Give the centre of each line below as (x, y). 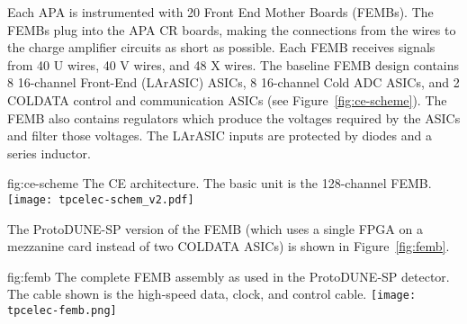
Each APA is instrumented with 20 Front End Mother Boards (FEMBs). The (220, 12)
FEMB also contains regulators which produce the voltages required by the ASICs (234, 117)
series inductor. (49, 153)
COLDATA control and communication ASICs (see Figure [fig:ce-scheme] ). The (227, 99)
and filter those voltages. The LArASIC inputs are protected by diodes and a (220, 135)
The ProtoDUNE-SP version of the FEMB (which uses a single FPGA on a (215, 228)
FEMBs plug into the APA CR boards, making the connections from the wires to (232, 29)
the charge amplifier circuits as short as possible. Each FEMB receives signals (221, 47)
